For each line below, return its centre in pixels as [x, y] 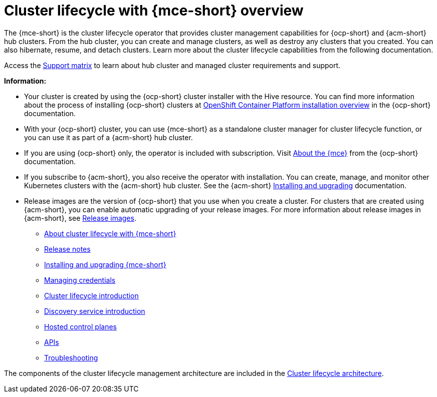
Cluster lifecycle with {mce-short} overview [154, 11]
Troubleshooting [71, 357]
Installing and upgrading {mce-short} [105, 264]
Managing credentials [80, 280]
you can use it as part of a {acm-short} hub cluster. [108, 137]
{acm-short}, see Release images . [80, 218]
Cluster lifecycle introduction [91, 295]
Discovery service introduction [95, 311]
